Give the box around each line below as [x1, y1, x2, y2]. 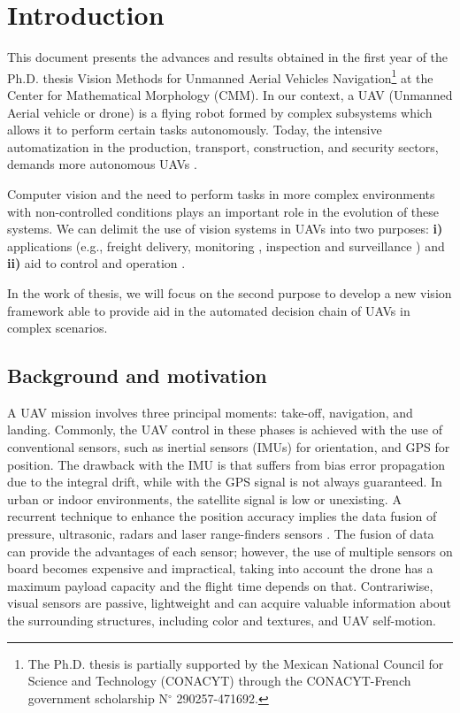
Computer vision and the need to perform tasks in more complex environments [7, 184, 435, 203]
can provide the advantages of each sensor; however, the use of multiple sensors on [7, 541, 453, 560]
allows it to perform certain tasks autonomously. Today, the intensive [7, 120, 382, 139]
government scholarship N [27, 688, 168, 707]
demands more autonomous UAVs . [7, 155, 197, 173]
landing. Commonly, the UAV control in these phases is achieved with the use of [7, 420, 442, 439]
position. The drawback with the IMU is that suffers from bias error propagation [7, 455, 445, 473]
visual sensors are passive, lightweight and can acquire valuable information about [7, 594, 451, 612]
